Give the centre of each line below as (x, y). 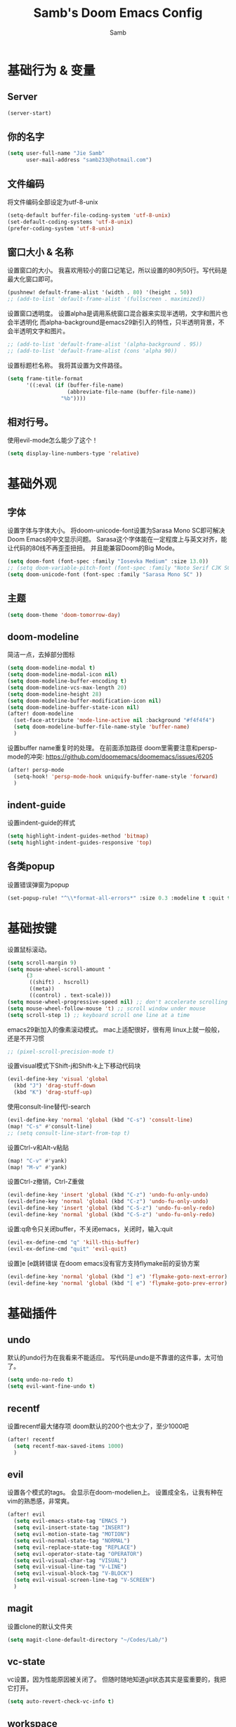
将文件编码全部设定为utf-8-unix (53, 202)
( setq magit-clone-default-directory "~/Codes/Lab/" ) (88, 1640)
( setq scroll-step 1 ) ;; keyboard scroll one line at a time (99, 1015)
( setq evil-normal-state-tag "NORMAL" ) (72, 1540)
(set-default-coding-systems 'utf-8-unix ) (70, 222)
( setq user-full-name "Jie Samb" (56, 154)
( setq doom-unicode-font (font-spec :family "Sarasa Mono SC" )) (105, 574)
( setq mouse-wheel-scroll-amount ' (59, 969)
